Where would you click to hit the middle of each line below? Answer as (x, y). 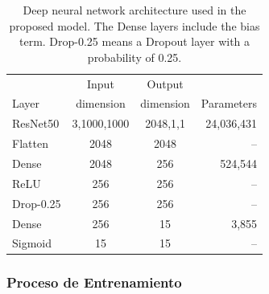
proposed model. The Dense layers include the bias (134, 25)
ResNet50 (36, 123)
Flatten (30, 143)
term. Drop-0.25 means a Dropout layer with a (134, 41)
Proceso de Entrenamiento (94, 282)
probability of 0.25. (134, 57)
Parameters (229, 103)
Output (165, 83)
